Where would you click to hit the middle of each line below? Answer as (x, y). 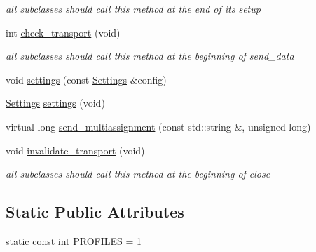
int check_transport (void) (63, 32)
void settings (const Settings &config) (86, 79)
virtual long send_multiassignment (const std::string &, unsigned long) (158, 126)
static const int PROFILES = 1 (74, 240)
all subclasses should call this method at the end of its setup (133, 8)
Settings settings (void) (55, 103)
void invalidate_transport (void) (75, 150)
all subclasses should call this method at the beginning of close (138, 174)
